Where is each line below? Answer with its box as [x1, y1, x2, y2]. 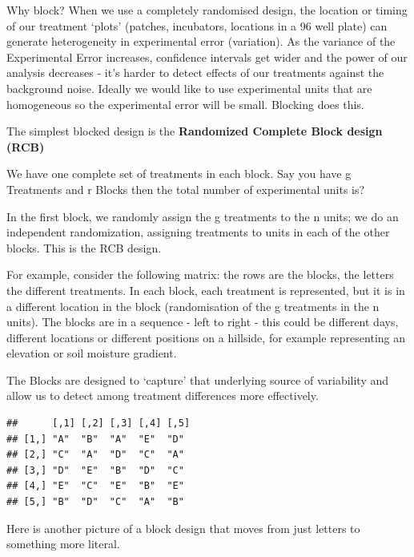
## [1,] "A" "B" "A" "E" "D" [6, 433, 184, 445]
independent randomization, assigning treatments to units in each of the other [6, 224, 390, 240]
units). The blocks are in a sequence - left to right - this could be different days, [6, 313, 399, 330]
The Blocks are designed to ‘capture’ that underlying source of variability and [6, 371, 389, 388]
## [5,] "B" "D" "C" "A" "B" [6, 496, 184, 508]
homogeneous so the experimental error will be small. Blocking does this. [6, 95, 364, 112]
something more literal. [6, 535, 120, 552]
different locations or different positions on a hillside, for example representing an [6, 329, 406, 345]
